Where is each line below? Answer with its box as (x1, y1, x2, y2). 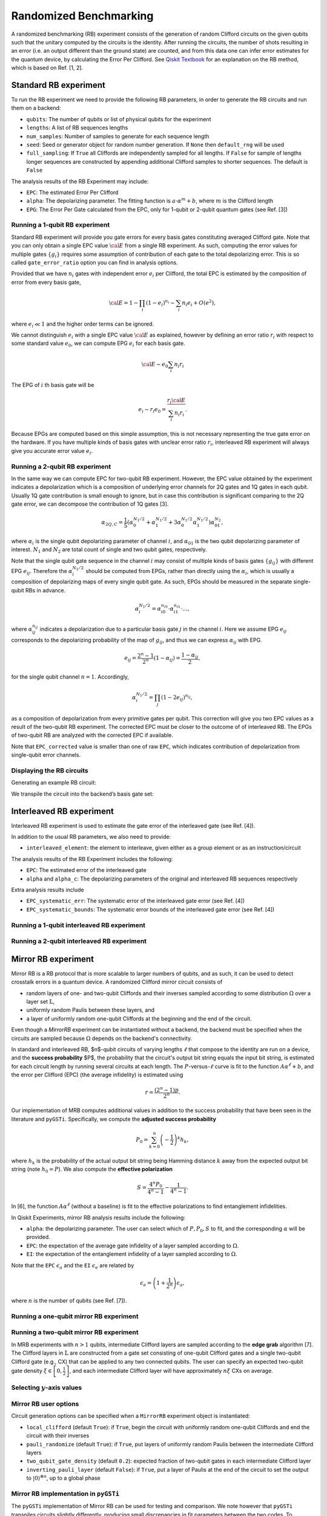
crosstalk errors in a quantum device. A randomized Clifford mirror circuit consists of (11, 978, 223, 985)
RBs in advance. (25, 586, 66, 594)
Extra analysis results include (11, 886, 84, 894)
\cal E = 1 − (108, 299, 139, 306)
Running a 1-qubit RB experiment (11, 221, 110, 229)
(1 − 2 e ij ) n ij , (160, 693, 193, 702)
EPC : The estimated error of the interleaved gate (26, 867, 147, 874)
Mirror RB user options (11, 1400, 79, 1408)
